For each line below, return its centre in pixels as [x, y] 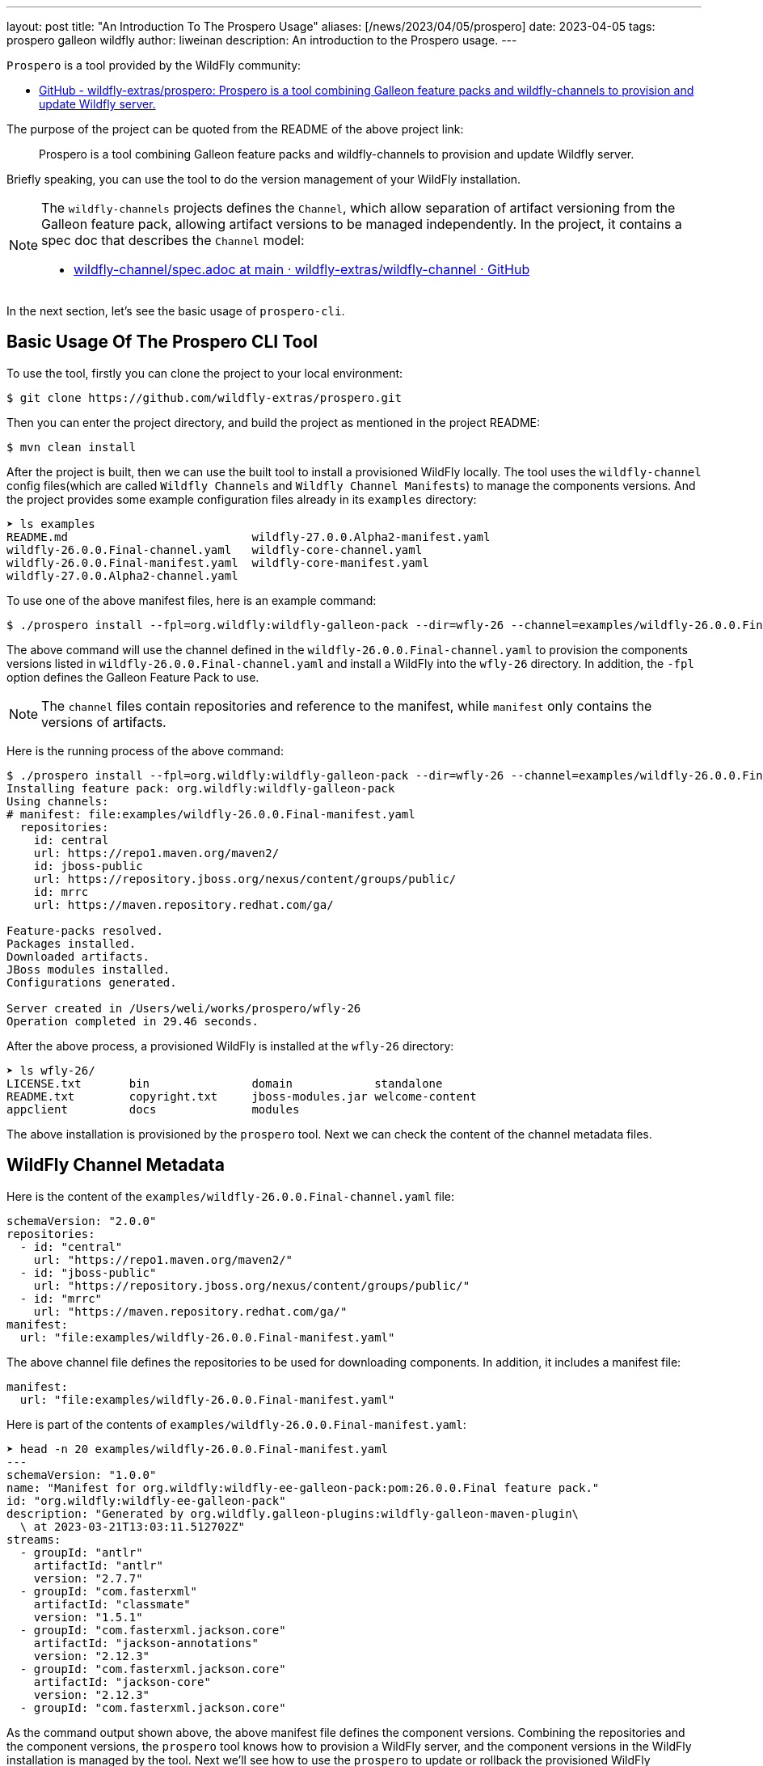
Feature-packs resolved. [85, 930]
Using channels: [58, 801]
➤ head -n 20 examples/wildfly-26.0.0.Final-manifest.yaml [198, 1449]
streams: [34, 1539]
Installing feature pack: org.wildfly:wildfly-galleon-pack [201, 788]
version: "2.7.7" [88, 1578]
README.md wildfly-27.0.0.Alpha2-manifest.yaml [249, 537]
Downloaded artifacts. [78, 956]
